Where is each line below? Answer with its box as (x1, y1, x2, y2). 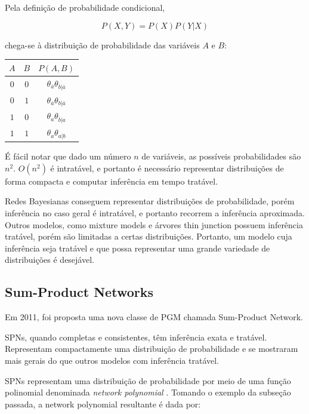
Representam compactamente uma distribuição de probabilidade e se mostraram (5, 342, 298, 355)
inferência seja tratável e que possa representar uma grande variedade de (5, 241, 270, 254)
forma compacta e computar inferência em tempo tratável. (5, 174, 218, 187)
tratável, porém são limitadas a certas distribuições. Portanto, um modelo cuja (5, 230, 292, 243)
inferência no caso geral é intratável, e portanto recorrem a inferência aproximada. (5, 206, 305, 219)
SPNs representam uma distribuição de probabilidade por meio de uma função (5, 374, 291, 387)
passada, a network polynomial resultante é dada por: (5, 397, 201, 410)
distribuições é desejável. (5, 253, 94, 266)
